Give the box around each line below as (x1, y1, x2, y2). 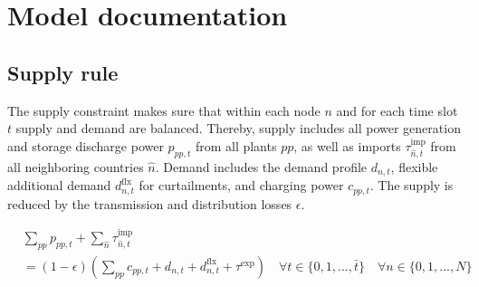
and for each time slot (336, 100, 458, 120)
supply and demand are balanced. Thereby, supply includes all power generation (15, 119, 461, 138)
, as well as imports (293, 136, 401, 155)
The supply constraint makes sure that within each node (7, 100, 321, 120)
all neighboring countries (7, 157, 144, 176)
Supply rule (7, 58, 119, 86)
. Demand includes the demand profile (155, 157, 368, 176)
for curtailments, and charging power (139, 176, 344, 195)
